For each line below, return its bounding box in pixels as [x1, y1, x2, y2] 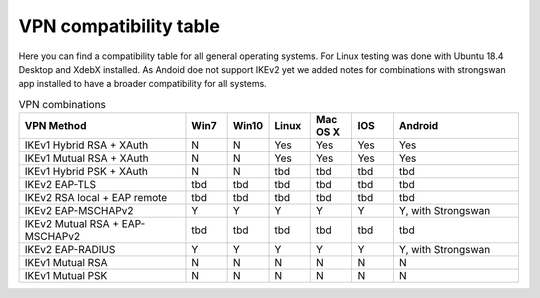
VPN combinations [18, 97, 107, 111]
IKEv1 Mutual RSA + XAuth [24, 151, 149, 165]
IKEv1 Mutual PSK [24, 269, 108, 283]
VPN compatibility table [18, 15, 220, 37]
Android [398, 119, 439, 133]
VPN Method [24, 119, 87, 133]
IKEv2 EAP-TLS [24, 178, 97, 192]
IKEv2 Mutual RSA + [24, 217, 120, 231]
